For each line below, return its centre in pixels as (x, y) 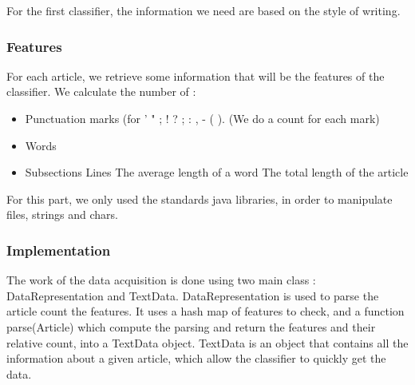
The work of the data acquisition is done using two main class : (161, 280)
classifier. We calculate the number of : (101, 91)
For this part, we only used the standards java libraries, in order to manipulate (200, 198)
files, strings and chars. (62, 214)
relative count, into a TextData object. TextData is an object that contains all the (207, 342)
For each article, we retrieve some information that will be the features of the (196, 75)
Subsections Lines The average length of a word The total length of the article (217, 172)
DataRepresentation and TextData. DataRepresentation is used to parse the (193, 295)
